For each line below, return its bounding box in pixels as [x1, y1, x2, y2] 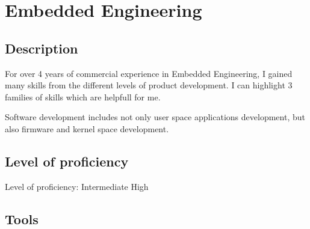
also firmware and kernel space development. [5, 122, 169, 135]
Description [5, 38, 78, 57]
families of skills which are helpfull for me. [5, 90, 161, 103]
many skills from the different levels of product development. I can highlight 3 [5, 79, 293, 91]
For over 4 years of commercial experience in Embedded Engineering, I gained [5, 67, 293, 79]
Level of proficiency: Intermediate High [5, 180, 149, 192]
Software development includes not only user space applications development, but [5, 111, 305, 123]
